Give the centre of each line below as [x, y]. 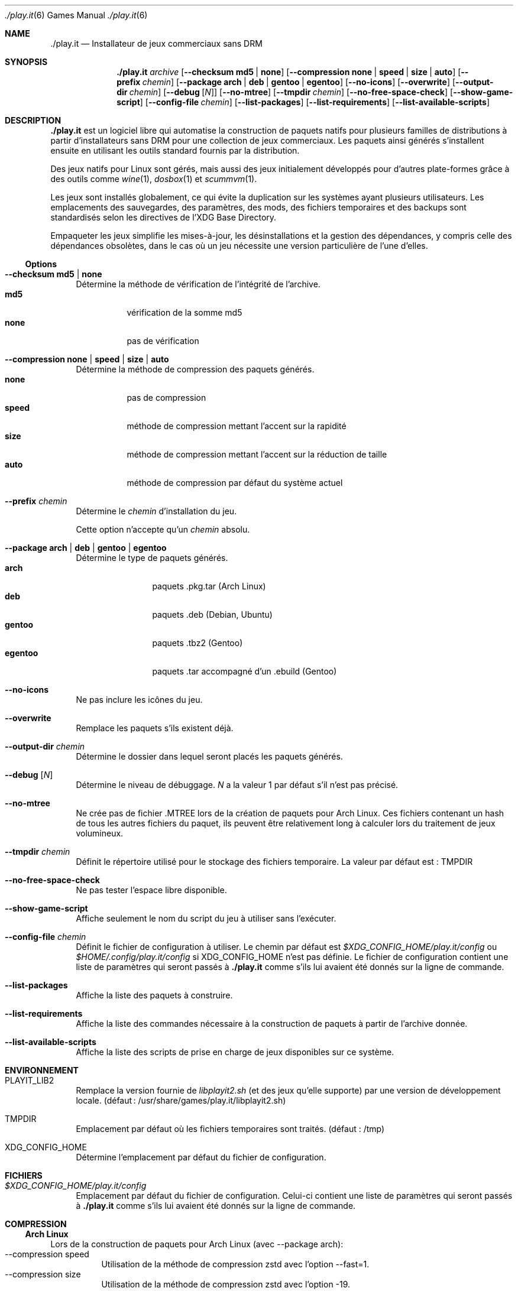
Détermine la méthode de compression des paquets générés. [195, 369]
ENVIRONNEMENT [42, 1070]
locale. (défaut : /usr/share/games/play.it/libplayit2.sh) [181, 1100]
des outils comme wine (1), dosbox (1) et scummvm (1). [154, 179]
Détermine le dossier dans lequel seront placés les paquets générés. [209, 756]
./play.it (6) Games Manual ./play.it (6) [76, 15]
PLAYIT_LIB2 [30, 1080]
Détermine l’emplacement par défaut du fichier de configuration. [201, 1157]
